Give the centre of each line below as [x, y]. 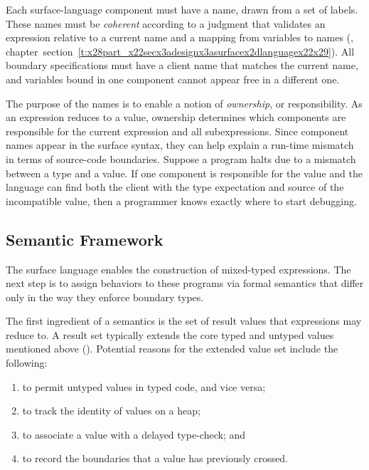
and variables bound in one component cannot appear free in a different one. [173, 79]
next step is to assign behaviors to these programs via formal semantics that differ [185, 283]
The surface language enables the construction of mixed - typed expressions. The [178, 269]
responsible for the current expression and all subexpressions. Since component [177, 131]
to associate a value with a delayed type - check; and [134, 434]
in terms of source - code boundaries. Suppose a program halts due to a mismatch [181, 158]
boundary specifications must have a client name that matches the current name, [182, 65]
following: [27, 363]
